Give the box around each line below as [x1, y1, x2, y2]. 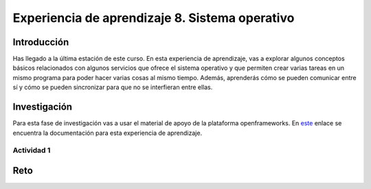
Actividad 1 [12, 146, 51, 155]
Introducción [12, 36, 69, 48]
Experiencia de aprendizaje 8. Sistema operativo [12, 10, 295, 25]
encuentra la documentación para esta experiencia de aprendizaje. [12, 129, 203, 137]
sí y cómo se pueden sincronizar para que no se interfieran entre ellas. [12, 83, 213, 92]
